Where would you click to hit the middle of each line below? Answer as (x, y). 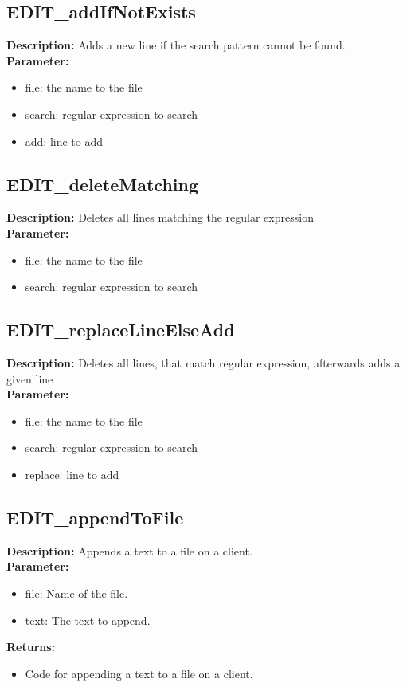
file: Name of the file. (76, 593)
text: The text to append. (88, 620)
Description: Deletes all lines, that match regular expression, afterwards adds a (203, 362)
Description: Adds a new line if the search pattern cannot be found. (176, 45)
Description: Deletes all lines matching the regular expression (160, 217)
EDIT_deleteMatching (103, 184)
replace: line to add (72, 474)
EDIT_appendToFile (95, 517)
